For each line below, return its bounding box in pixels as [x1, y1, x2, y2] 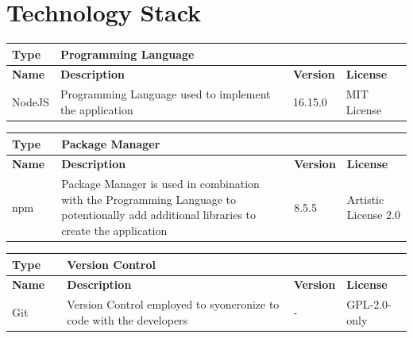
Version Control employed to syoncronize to [67, 296, 280, 313]
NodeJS [12, 94, 49, 110]
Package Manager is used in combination [61, 175, 260, 192]
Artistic [346, 190, 384, 207]
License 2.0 [346, 206, 400, 223]
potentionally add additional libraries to [61, 206, 257, 223]
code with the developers [67, 311, 188, 328]
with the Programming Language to [61, 190, 237, 207]
